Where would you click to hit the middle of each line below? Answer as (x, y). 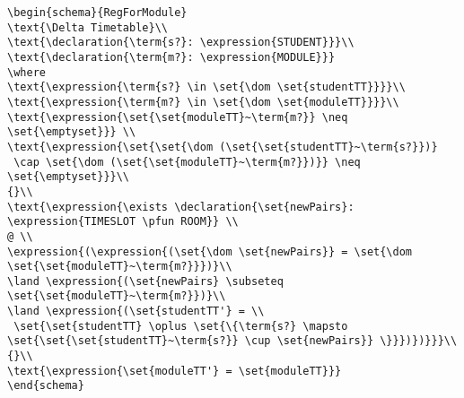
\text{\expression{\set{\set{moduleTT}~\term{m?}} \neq (178, 117)
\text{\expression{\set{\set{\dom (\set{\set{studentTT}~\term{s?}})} (223, 147)
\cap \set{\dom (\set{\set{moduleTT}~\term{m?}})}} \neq (187, 162)
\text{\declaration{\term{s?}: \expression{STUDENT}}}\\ (181, 43)
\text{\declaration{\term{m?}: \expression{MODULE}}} (171, 57)
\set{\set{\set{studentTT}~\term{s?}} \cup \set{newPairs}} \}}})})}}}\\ (232, 341)
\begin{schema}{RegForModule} (97, 13)
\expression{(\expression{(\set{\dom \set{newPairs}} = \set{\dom (210, 251)
